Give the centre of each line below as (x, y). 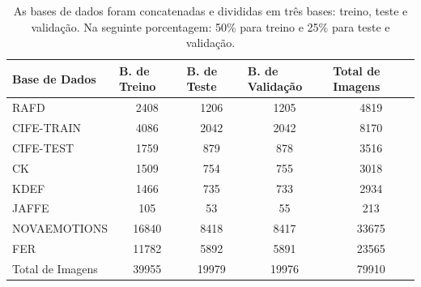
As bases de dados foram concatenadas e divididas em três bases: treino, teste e (210, 11)
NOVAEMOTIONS (60, 228)
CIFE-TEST (43, 147)
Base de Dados (54, 78)
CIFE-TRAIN (47, 128)
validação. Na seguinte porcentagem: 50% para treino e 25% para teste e (210, 26)
